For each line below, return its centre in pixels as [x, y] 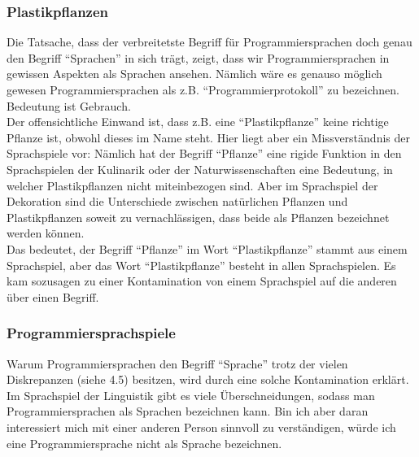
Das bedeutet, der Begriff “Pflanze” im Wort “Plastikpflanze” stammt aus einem [207, 248]
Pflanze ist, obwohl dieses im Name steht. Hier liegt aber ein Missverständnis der [208, 137]
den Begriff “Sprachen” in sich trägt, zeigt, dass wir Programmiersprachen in [198, 57]
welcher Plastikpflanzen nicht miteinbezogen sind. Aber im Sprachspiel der [192, 185]
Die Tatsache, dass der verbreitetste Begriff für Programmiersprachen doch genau [209, 42]
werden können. [46, 233]
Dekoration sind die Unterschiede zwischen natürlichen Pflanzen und [177, 201]
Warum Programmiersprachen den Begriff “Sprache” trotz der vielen [177, 363]
